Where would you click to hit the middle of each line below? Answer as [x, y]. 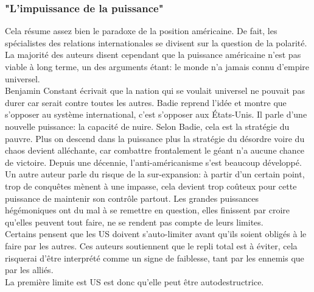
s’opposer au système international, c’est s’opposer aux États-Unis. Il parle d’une [156, 114]
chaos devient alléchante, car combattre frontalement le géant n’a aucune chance [155, 150]
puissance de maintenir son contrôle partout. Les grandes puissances [132, 198]
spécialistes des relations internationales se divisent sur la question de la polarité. [156, 42]
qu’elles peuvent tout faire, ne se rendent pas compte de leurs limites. [134, 222]
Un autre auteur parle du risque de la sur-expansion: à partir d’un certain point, [155, 174]
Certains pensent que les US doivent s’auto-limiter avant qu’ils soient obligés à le [156, 234]
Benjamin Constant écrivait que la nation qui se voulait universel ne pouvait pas [155, 91]
